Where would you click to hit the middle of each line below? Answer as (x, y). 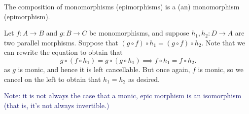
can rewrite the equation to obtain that (63, 52)
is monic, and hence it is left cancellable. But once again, (104, 69)
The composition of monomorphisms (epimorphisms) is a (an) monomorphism (122, 6)
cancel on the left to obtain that (53, 79)
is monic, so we (221, 69)
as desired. (144, 79)
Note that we (225, 42)
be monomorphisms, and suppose (139, 33)
